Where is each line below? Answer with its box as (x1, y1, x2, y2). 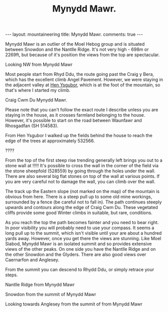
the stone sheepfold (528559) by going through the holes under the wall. (5, 168, 155, 174)
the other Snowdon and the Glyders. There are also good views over (5, 252, 146, 258)
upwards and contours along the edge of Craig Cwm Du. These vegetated (5, 204, 158, 211)
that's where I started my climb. (5, 87, 71, 93)
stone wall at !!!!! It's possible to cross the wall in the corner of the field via (5, 163, 159, 169)
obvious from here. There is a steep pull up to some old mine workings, (5, 194, 152, 200)
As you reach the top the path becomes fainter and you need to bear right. (5, 220, 159, 226)
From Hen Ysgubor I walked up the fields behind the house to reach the (5, 133, 153, 139)
